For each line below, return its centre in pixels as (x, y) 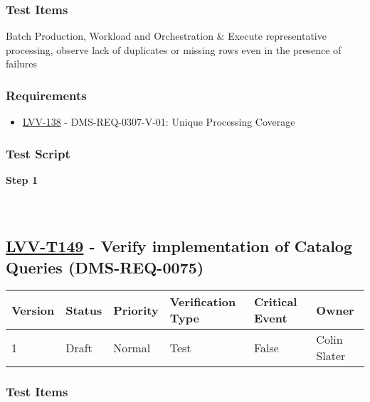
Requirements (46, 95)
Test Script (38, 153)
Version (33, 310)
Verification (203, 302)
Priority (136, 310)
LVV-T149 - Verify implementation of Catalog (179, 246)
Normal (132, 347)
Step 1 (22, 180)
